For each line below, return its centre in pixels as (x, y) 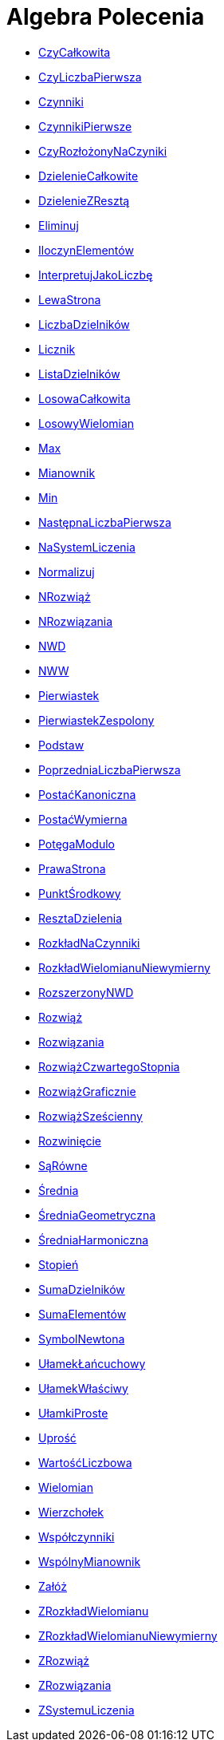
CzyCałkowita (75, 52)
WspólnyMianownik (90, 1561)
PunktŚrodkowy (80, 893)
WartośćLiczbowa (85, 1462)
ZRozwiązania (75, 1685)
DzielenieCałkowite (88, 176)
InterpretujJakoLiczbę (96, 275)
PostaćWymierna (83, 819)
